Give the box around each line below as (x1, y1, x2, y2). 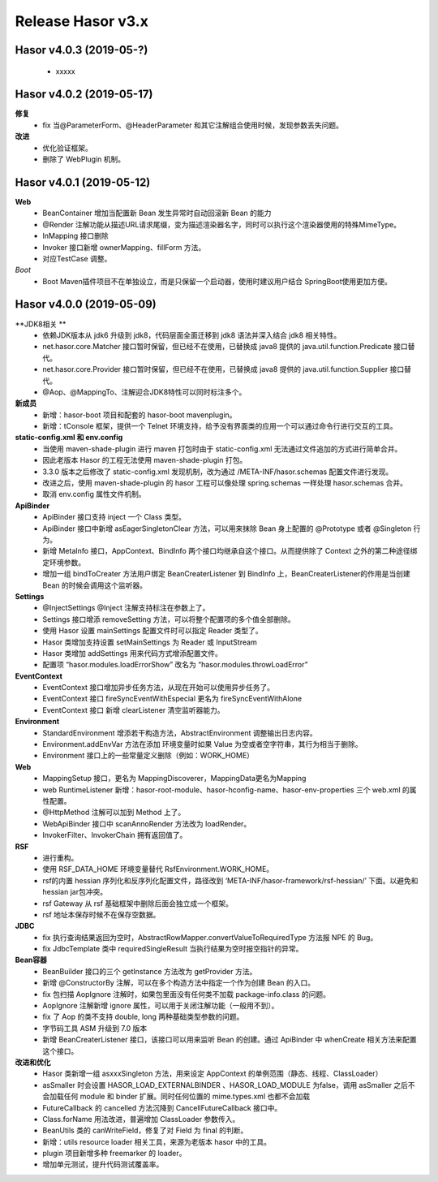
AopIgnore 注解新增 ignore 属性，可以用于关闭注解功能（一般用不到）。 (42, 1001, 279, 1011)
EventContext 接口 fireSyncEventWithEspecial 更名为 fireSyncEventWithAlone (42, 694, 303, 704)
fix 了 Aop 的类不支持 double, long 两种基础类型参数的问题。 (42, 1012, 244, 1022)
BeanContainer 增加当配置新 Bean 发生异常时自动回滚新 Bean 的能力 (42, 208, 272, 218)
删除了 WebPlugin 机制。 (42, 154, 126, 164)
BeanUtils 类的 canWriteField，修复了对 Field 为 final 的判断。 (42, 1125, 248, 1136)
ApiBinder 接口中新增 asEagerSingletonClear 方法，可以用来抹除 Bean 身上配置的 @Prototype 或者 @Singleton (42, 524, 412, 533)
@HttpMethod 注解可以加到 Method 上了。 (42, 808, 186, 817)
